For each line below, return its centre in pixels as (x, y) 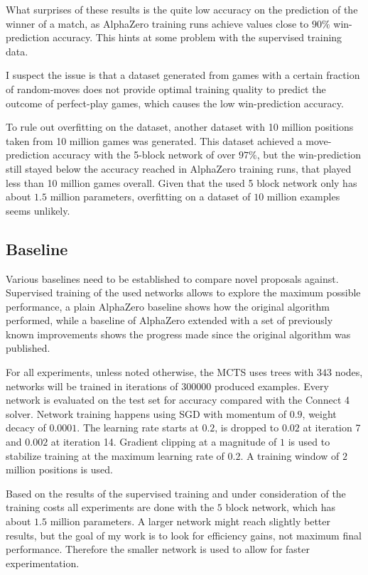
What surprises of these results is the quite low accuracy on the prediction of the (182, 9)
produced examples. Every (271, 386)
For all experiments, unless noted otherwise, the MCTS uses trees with (160, 372)
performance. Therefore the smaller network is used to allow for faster (158, 549)
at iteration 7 (332, 428)
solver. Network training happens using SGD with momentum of (146, 413)
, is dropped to (247, 428)
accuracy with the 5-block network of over (144, 155)
